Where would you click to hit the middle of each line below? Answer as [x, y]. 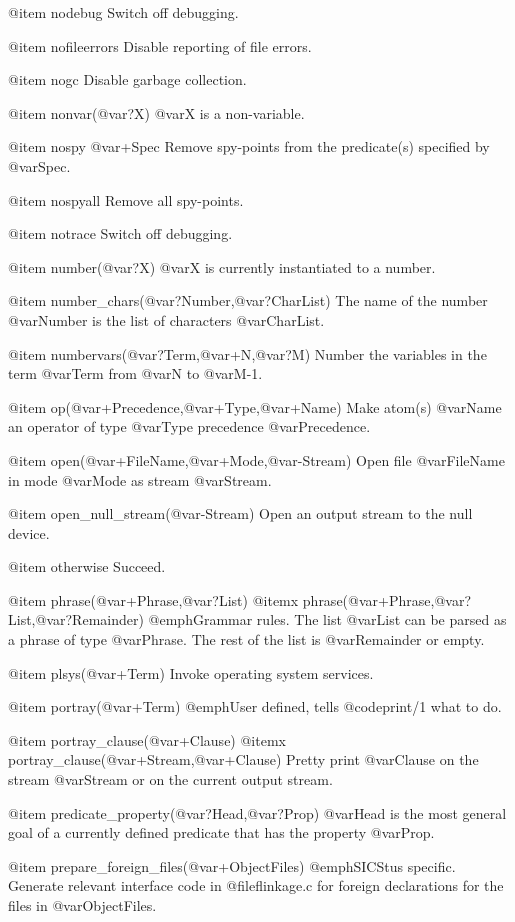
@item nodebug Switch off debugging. [123, 12]
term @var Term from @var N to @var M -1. [135, 373]
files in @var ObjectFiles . [82, 905]
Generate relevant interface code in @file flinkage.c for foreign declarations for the [256, 885]
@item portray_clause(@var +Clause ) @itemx [147, 739]
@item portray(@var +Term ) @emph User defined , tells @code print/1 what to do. [255, 706]
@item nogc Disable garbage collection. [127, 79]
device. [29, 532]
